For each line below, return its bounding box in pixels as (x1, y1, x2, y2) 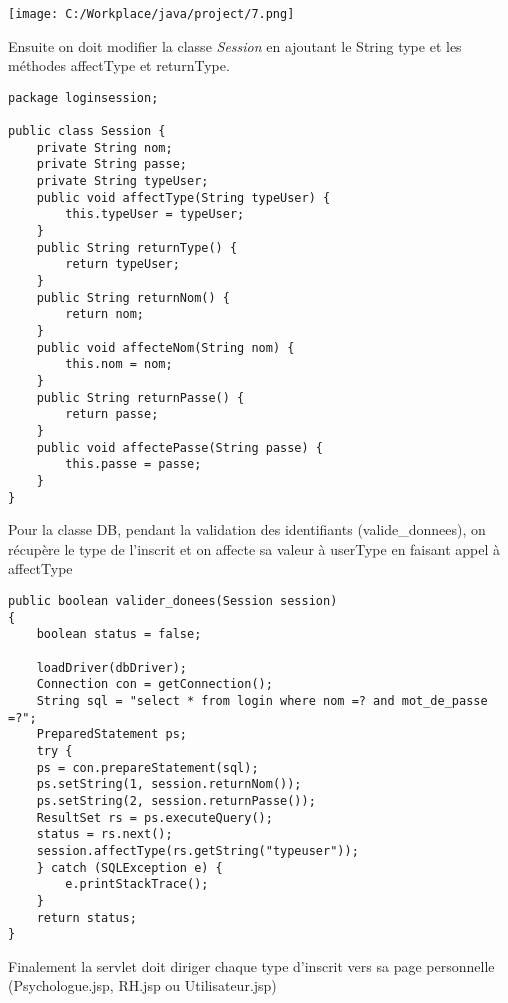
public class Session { (8, 124, 166, 139)
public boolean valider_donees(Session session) (8, 594, 338, 609)
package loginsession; (8, 90, 159, 105)
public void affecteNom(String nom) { (36, 340, 295, 355)
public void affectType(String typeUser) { (36, 190, 331, 205)
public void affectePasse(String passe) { (36, 440, 323, 455)
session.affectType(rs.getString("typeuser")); (36, 843, 359, 858)
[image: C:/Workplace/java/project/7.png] (8, 7, 295, 21)
